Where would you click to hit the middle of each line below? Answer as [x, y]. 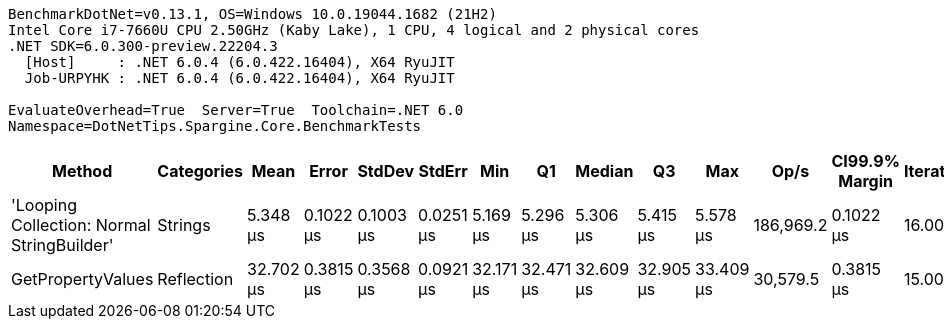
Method [82, 171]
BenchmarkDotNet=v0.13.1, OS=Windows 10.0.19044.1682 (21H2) [252, 14]
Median [604, 171]
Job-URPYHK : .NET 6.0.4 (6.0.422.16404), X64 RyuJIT [239, 78]
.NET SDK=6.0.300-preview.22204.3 [143, 46]
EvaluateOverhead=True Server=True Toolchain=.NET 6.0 [236, 110]
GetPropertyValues [82, 279]
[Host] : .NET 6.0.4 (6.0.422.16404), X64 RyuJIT [239, 62]
